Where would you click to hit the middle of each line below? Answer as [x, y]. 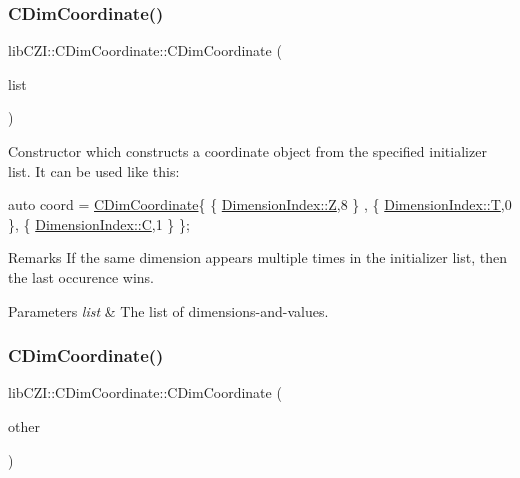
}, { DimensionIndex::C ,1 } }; [99, 223]
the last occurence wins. [81, 276]
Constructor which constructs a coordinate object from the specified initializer [247, 151]
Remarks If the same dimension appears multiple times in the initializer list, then [257, 257]
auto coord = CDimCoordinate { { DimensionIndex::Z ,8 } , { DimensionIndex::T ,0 [260, 204]
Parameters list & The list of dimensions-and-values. [168, 310]
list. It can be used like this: [94, 170]
